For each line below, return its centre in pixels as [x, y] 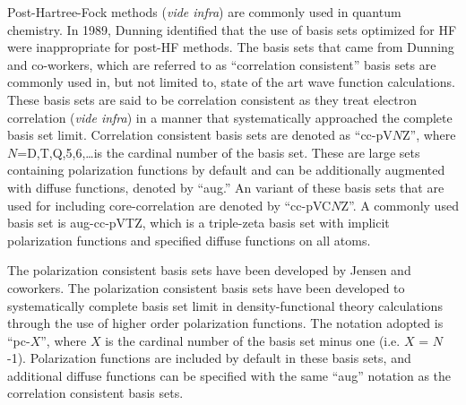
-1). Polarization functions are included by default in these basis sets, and [209, 358]
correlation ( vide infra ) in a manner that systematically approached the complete [230, 117]
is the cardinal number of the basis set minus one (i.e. [253, 340]
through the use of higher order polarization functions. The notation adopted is [225, 323]
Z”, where [429, 135]
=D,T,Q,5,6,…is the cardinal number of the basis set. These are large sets [219, 152]
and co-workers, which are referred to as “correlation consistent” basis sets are [222, 64]
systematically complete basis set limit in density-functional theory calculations [225, 305]
